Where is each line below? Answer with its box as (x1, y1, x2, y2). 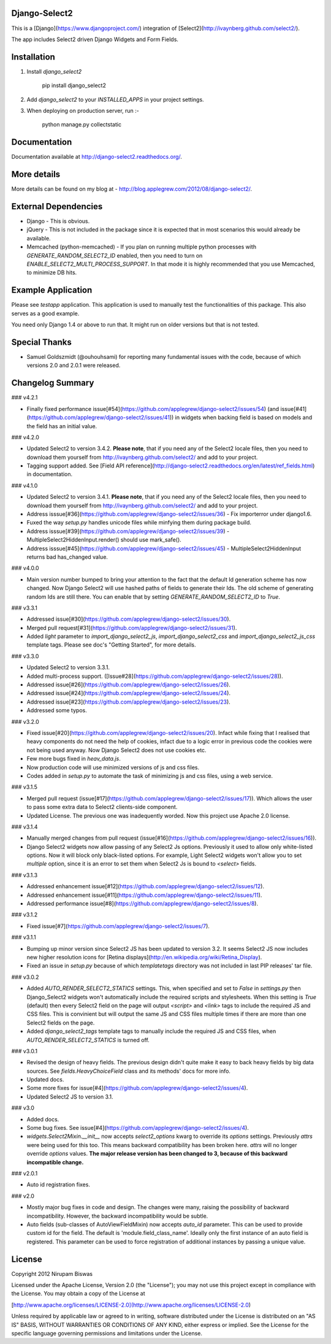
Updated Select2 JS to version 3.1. (26, 1092, 113, 1100)
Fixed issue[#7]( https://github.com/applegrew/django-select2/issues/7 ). (26, 922, 210, 929)
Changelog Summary (11, 378, 94, 388)
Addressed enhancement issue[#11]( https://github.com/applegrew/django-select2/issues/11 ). (26, 891, 262, 899)
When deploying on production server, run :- (26, 107, 139, 114)
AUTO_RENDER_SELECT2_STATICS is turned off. (26, 1036, 150, 1043)
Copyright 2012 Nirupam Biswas (11, 1270, 93, 1277)
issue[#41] (280, 405, 307, 412)
